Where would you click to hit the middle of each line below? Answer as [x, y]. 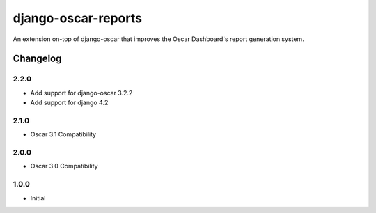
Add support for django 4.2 [69, 103]
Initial [38, 198]
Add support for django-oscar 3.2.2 [81, 93]
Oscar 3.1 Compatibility [63, 134]
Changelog [37, 59]
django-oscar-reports [78, 18]
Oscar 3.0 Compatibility [64, 166]
